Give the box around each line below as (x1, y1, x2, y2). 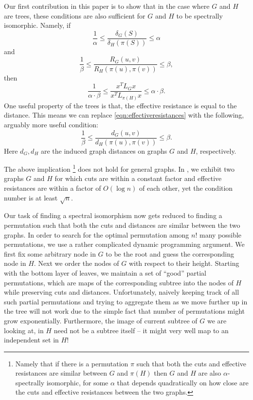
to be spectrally (176, 10, 223, 20)
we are (207, 315, 227, 325)
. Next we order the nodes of (34, 258, 119, 268)
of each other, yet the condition (139, 183, 233, 193)
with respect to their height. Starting (128, 258, 239, 268)
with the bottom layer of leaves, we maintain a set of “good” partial (4, 267, 206, 278)
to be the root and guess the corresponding (106, 248, 234, 259)
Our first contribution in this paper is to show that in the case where (4, 1, 210, 11)
